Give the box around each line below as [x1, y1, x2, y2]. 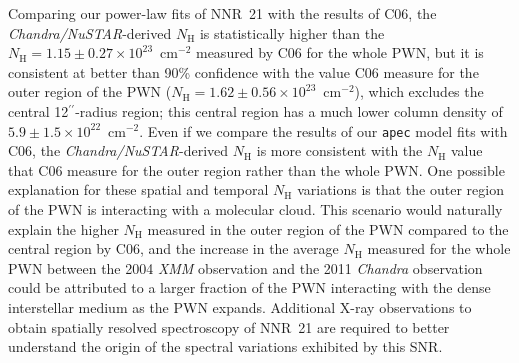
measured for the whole [367, 238, 511, 259]
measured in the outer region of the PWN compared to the [147, 218, 509, 239]
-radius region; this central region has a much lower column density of [75, 100, 503, 121]
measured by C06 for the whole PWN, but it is [195, 42, 484, 63]
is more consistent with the [256, 140, 423, 161]
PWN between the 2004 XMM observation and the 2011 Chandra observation [8, 257, 483, 278]
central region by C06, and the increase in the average [8, 238, 339, 259]
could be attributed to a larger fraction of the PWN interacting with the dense [8, 277, 491, 298]
